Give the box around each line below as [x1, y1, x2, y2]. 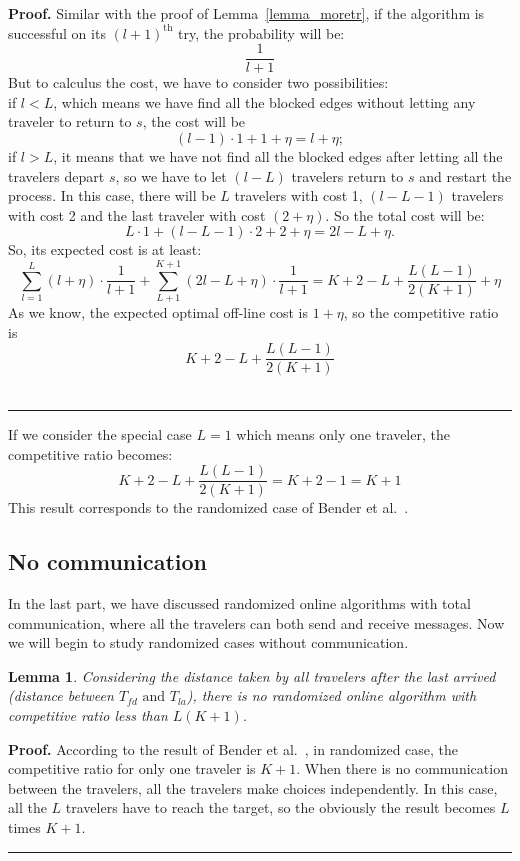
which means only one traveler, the [236, 423, 450, 444]
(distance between [8, 685, 114, 706]
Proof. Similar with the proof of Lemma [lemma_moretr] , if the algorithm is [8, 3, 485, 23]
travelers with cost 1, [234, 185, 363, 206]
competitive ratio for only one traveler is [8, 758, 256, 779]
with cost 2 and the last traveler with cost [8, 204, 266, 225]
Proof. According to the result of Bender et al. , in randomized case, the [8, 738, 459, 759]
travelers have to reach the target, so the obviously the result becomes [65, 797, 496, 818]
